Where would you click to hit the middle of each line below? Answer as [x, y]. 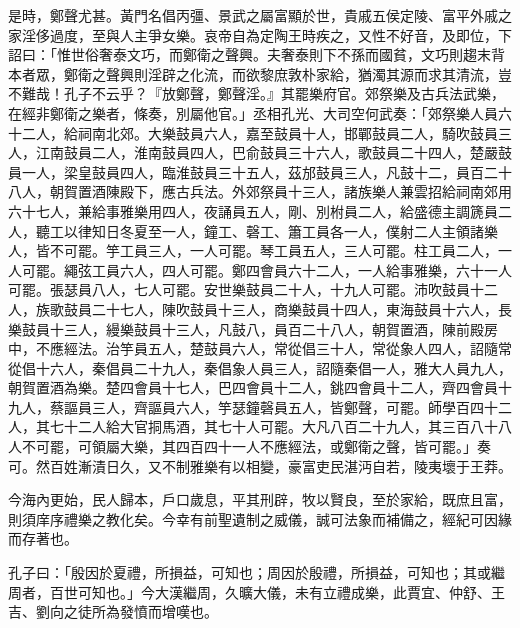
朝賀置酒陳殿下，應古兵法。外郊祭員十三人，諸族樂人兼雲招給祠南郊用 [280, 191]
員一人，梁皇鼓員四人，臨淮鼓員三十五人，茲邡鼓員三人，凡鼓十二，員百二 [253, 171]
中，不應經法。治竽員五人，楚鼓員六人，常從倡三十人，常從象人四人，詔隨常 [260, 348]
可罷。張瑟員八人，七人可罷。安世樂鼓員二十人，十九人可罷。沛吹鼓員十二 [253, 289]
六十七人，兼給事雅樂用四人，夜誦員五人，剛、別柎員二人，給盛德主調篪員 [253, 210]
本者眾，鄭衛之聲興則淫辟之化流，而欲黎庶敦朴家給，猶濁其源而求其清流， [253, 73]
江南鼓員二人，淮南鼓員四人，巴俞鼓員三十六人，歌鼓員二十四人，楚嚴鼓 [273, 152]
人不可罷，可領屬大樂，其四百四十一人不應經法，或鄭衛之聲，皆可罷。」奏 [249, 446]
